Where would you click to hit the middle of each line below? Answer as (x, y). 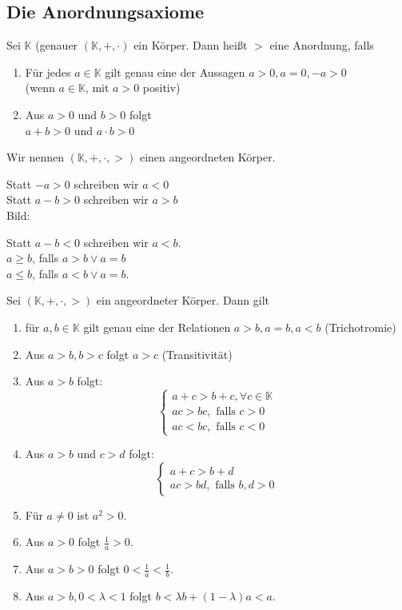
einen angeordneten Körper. (207, 157)
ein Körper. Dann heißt (191, 45)
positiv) (161, 88)
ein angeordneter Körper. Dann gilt (183, 300)
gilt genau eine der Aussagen (175, 72)
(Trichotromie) (360, 327)
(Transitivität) (197, 354)
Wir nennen (36, 157)
